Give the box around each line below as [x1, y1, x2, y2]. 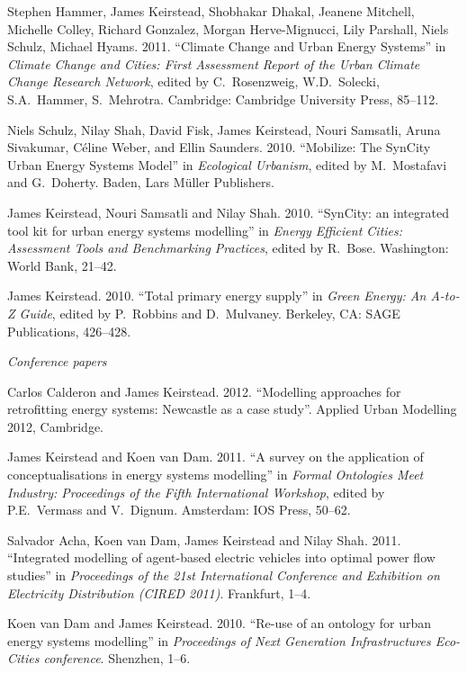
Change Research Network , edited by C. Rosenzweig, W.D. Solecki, [7, 72, 380, 91]
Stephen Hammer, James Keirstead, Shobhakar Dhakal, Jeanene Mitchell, [7, 2, 415, 20]
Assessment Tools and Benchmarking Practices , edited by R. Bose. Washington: [7, 238, 449, 257]
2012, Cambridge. [7, 417, 103, 435]
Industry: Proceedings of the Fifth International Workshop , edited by [7, 482, 385, 501]
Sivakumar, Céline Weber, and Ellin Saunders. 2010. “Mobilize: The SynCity [7, 138, 431, 157]
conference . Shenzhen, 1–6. [43, 649, 191, 668]
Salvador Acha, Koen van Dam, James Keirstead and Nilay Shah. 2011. [7, 530, 401, 549]
